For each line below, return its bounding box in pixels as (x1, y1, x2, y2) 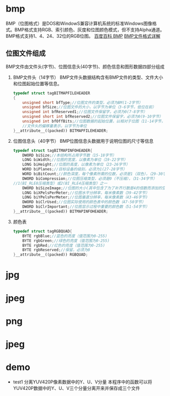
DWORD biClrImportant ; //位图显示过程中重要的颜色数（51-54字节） (22, 204, 150, 209)
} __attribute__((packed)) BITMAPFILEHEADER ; (13, 128, 108, 133)
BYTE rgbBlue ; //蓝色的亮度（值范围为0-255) (22, 233, 107, 239)
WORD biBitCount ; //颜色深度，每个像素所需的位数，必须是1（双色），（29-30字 (22, 172, 167, 177)
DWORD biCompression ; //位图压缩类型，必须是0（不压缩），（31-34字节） (22, 176, 157, 181)
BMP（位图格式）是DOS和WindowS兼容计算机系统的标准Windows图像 (6, 20, 153, 26)
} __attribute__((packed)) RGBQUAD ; (13, 252, 88, 257)
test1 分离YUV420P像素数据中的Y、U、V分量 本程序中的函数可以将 (13, 379, 152, 385)
